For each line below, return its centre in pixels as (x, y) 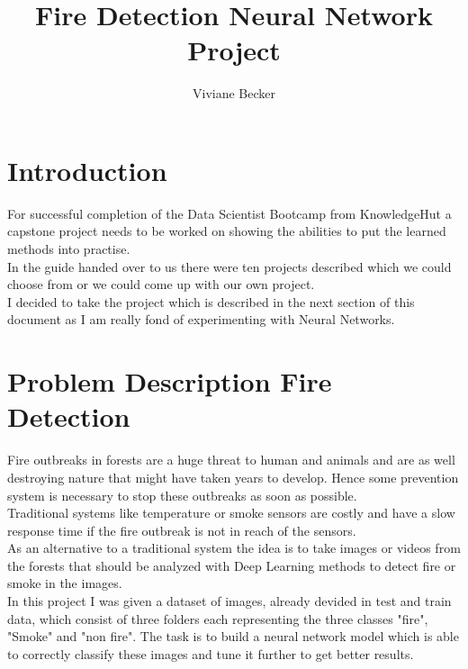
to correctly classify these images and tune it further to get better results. (211, 653)
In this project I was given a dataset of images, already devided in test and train (229, 601)
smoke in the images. (65, 583)
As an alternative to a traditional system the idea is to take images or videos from (234, 548)
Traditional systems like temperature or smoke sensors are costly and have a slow (231, 513)
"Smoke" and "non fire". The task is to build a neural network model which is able (233, 636)
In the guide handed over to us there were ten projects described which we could (229, 266)
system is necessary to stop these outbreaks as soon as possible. (182, 495)
